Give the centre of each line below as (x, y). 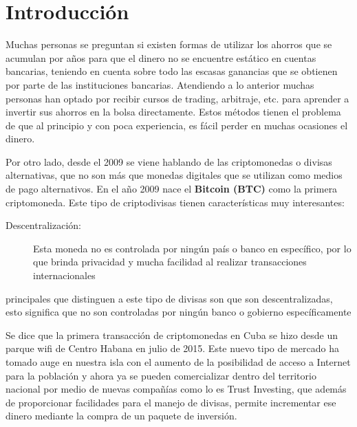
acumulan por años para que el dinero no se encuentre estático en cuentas (161, 57)
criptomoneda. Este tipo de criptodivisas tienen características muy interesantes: (175, 202)
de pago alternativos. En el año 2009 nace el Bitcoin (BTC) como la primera (172, 189)
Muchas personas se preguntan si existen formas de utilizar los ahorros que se (169, 44)
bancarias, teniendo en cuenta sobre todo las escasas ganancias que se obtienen (172, 71)
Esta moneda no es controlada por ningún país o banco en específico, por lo (192, 248)
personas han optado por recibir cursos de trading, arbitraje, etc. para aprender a (177, 98)
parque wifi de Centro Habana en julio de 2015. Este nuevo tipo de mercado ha (172, 348)
